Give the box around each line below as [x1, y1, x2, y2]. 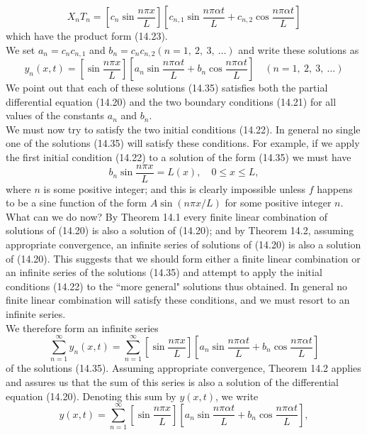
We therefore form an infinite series [6, 320, 159, 335]
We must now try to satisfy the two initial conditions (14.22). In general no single [6, 121, 361, 136]
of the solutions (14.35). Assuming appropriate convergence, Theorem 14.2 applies [6, 360, 361, 375]
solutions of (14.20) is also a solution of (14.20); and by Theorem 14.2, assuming [6, 223, 354, 238]
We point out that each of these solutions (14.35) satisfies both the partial [6, 80, 328, 95]
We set [6, 42, 35, 57]
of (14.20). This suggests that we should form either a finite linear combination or [6, 250, 361, 265]
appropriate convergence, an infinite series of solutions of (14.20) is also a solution [6, 237, 361, 252]
